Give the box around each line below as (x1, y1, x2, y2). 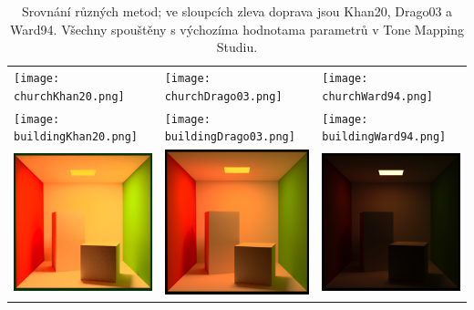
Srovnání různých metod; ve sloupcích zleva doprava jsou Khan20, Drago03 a (21, 2, 453, 20)
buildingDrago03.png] (164, 130, 295, 144)
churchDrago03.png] (164, 89, 283, 103)
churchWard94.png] (322, 89, 433, 103)
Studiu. (216, 37, 258, 57)
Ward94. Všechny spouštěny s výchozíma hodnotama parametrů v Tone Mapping (10, 19, 464, 38)
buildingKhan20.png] (14, 130, 139, 144)
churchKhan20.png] (14, 89, 125, 103)
